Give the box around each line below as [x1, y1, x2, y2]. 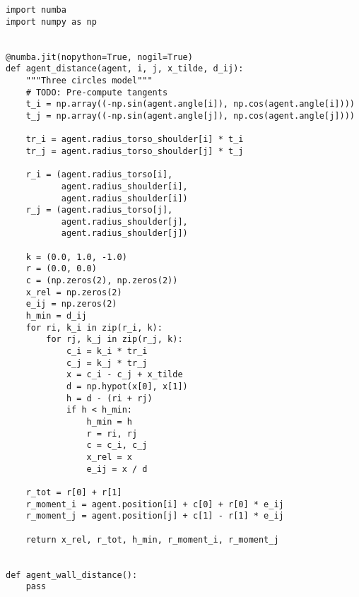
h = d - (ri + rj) [66, 393, 153, 403]
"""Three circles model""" [25, 75, 153, 85]
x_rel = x [86, 451, 132, 462]
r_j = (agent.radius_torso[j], [25, 205, 173, 215]
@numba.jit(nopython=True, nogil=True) [6, 52, 193, 62]
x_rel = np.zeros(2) [25, 287, 122, 297]
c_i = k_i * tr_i [66, 346, 148, 357]
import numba [6, 5, 66, 15]
